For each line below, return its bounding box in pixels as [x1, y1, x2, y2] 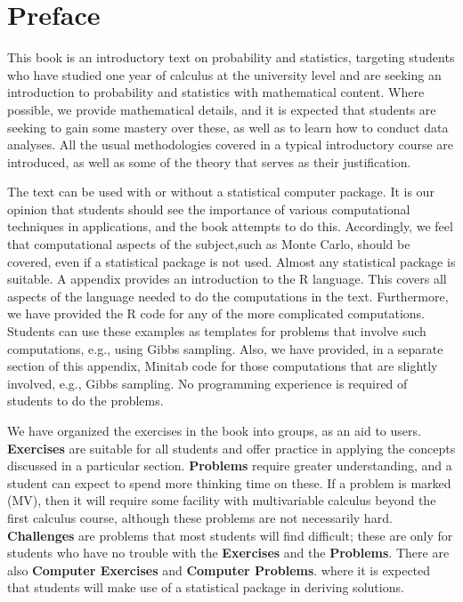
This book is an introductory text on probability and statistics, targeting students [7, 48, 455, 67]
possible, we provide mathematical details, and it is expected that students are [7, 100, 436, 118]
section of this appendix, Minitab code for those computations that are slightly [7, 357, 438, 375]
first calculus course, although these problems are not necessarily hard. [7, 508, 393, 526]
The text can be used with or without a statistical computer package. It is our [7, 182, 435, 201]
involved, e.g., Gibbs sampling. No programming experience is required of [7, 373, 408, 392]
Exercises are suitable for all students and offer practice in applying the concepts [7, 438, 456, 457]
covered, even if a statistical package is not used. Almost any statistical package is [7, 252, 456, 270]
